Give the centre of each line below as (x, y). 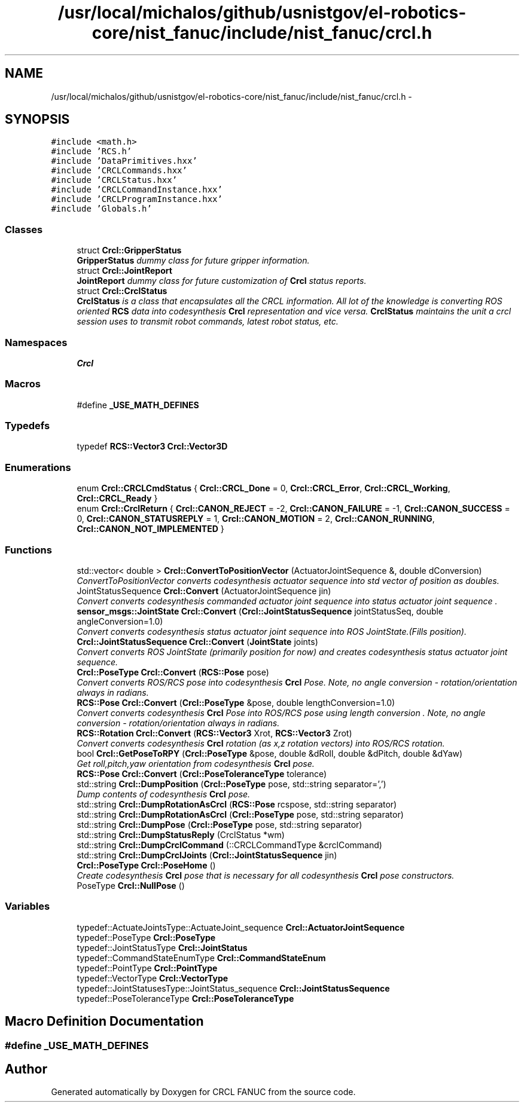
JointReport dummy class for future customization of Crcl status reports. (222, 281)
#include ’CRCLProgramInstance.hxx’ (137, 199)
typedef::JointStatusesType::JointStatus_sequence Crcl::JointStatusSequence (233, 988)
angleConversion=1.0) (120, 621)
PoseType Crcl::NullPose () (131, 885)
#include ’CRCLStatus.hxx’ (114, 180)
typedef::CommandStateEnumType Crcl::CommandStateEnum (201, 958)
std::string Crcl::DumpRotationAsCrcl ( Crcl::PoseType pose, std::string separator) (240, 814)
